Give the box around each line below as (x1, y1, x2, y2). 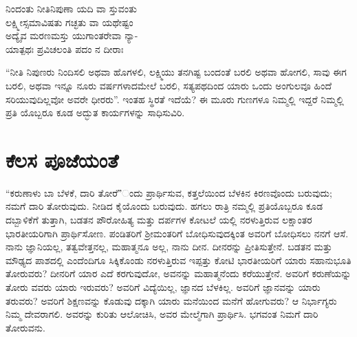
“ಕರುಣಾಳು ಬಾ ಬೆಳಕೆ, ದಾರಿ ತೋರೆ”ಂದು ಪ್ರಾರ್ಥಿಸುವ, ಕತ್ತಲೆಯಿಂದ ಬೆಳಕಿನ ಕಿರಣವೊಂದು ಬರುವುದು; (6, 185, 332, 199)
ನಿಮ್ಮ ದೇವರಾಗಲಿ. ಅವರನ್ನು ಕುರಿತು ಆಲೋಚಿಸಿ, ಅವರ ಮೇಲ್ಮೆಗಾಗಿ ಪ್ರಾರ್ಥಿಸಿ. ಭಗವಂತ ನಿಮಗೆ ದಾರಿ (6, 307, 318, 321)
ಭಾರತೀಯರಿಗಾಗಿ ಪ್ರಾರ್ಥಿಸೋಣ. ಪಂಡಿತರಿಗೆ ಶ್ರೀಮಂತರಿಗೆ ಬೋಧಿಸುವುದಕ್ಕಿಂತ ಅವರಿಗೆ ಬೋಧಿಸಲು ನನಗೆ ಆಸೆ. (6, 226, 349, 240)
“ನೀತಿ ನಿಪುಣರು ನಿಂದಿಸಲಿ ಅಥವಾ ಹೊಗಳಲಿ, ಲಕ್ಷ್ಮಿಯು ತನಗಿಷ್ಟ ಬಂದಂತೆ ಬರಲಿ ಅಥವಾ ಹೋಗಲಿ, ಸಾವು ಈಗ (6, 65, 347, 79)
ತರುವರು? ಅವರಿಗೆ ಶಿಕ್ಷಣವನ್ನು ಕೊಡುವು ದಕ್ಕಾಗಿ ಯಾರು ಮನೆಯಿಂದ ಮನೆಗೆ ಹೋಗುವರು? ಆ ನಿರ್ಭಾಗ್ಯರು (6, 293, 337, 307)
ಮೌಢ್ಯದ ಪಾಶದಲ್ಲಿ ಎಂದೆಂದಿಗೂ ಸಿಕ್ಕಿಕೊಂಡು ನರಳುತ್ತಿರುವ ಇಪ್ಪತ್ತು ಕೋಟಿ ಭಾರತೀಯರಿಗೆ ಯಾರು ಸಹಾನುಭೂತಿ (6, 252, 351, 267)
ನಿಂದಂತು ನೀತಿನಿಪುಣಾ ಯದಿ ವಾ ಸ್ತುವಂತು (6, 1, 137, 15)
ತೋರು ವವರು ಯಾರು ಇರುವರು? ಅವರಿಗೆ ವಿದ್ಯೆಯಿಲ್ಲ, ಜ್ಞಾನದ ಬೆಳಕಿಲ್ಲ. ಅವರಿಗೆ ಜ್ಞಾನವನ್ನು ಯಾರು (6, 280, 321, 294)
